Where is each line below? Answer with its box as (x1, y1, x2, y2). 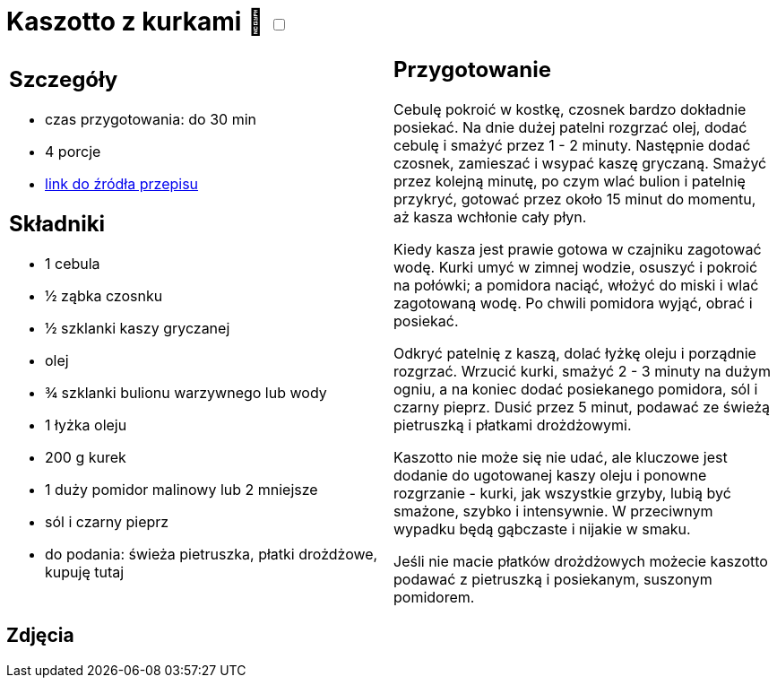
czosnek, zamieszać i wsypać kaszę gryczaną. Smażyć (393, 153, 767, 172)
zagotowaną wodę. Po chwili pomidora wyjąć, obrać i (393, 293, 753, 312)
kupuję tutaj (45, 563, 125, 582)
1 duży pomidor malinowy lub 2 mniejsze (45, 481, 318, 499)
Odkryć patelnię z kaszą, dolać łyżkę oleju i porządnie (393, 343, 756, 362)
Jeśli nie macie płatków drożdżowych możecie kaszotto (393, 551, 768, 570)
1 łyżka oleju (45, 416, 127, 435)
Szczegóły (9, 66, 118, 93)
